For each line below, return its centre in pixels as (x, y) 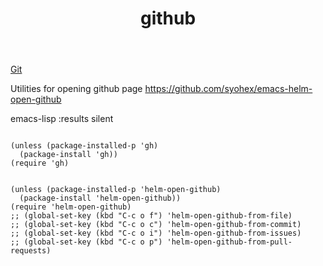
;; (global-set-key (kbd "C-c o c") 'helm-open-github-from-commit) (156, 225)
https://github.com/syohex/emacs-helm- (228, 89)
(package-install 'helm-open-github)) (100, 198)
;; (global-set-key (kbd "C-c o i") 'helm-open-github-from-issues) (156, 233)
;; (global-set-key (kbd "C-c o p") (86, 242)
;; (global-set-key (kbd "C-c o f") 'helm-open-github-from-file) (151, 216)
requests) (31, 251)
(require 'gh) (40, 163)
